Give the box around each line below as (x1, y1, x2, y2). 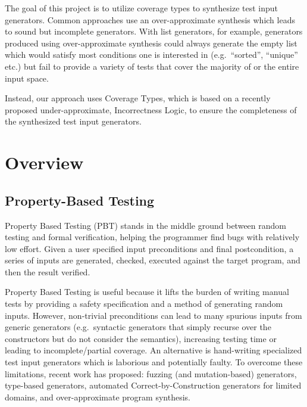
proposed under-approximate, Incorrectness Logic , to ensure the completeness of (5, 103, 297, 116)
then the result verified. (5, 265, 90, 278)
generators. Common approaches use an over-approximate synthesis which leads (5, 13, 295, 26)
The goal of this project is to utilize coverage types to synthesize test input (5, 2, 278, 14)
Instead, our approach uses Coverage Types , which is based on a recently (5, 92, 271, 104)
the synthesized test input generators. (5, 115, 142, 128)
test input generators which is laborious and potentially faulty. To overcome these (5, 356, 303, 368)
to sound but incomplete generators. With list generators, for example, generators (5, 25, 303, 38)
